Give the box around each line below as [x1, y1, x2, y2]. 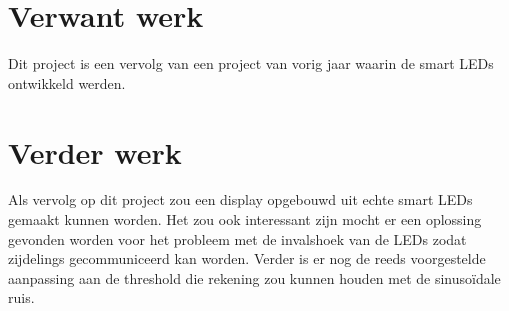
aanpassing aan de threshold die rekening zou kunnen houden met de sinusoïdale [8, 267, 501, 288]
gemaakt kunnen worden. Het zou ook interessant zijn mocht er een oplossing [8, 209, 482, 230]
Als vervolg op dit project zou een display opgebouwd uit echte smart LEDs [8, 189, 473, 210]
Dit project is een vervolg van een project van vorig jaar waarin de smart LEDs [8, 53, 494, 74]
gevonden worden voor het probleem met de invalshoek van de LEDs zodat [8, 228, 467, 249]
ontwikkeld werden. [8, 72, 126, 93]
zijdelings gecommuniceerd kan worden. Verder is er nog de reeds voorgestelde [8, 248, 486, 269]
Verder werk [8, 131, 182, 172]
